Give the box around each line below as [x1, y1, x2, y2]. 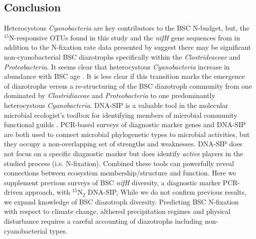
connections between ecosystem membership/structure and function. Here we [4, 168, 236, 178]
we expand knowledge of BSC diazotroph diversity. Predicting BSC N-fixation [4, 196, 239, 206]
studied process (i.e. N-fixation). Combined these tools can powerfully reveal [4, 158, 234, 168]
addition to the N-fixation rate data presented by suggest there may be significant [4, 42, 251, 52]
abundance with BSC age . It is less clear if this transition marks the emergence [4, 71, 245, 81]
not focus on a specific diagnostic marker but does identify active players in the [4, 148, 243, 158]
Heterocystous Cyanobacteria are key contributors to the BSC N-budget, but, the [4, 23, 250, 33]
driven [4, 187, 23, 197]
